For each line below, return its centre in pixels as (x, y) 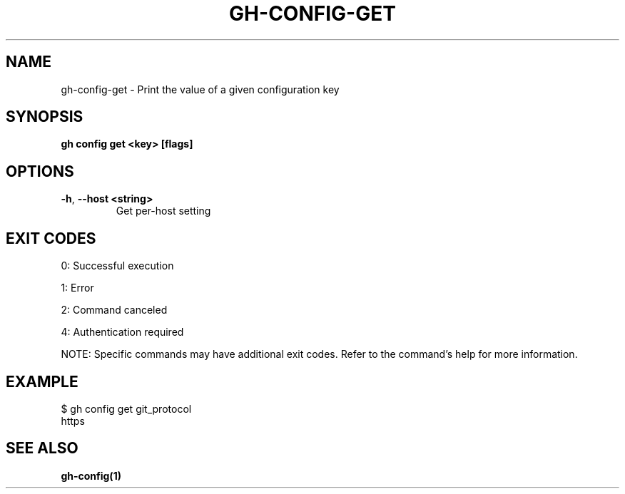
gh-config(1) (91, 475)
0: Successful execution (117, 266)
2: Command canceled (114, 310)
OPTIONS (40, 171)
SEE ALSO (42, 448)
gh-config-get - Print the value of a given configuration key (200, 89)
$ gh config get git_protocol (126, 408)
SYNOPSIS (45, 117)
